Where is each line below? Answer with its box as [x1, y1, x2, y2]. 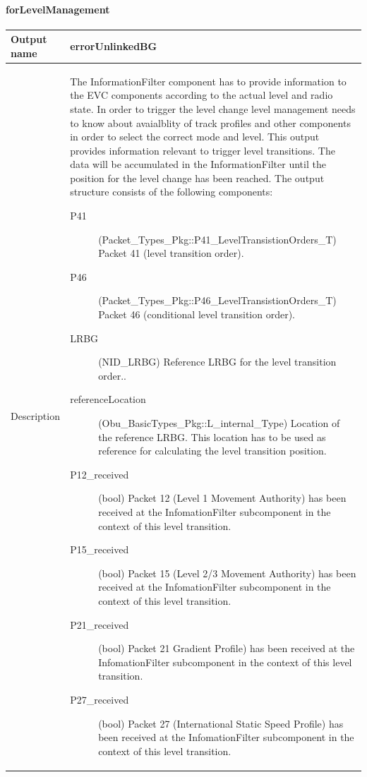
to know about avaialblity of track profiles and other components [70, 115, 351, 130]
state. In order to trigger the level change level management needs [70, 101, 356, 116]
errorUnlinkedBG [70, 39, 157, 54]
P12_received [70, 466, 129, 481]
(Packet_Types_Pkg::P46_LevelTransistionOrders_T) [98, 293, 337, 308]
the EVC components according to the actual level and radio [70, 88, 333, 102]
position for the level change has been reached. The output [70, 170, 325, 185]
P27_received [70, 692, 129, 706]
